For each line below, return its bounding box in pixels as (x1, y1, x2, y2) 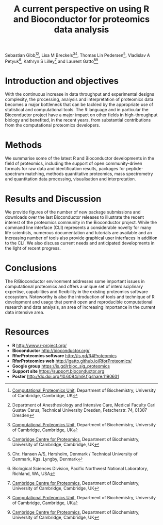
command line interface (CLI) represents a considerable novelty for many (5, 225, 152, 230)
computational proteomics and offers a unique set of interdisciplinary (5, 283, 143, 290)
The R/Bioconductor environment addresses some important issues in (5, 279, 145, 284)
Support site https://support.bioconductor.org (12, 368, 105, 374)
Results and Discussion (5, 193, 102, 204)
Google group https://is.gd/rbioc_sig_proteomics (12, 363, 110, 369)
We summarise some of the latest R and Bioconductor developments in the (5, 156, 154, 161)
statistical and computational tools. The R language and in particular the (5, 107, 149, 113)
